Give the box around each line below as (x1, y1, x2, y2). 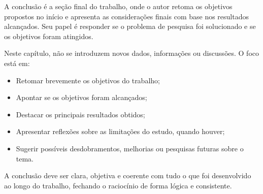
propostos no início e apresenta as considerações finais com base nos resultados (4, 11, 249, 21)
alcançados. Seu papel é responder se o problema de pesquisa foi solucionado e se (4, 21, 256, 31)
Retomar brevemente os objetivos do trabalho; (16, 75, 160, 85)
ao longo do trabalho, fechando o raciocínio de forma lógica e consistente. (4, 180, 232, 190)
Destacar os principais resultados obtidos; (16, 109, 145, 119)
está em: (4, 57, 30, 68)
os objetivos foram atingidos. (4, 30, 93, 41)
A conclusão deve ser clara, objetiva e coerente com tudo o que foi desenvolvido (4, 170, 251, 181)
